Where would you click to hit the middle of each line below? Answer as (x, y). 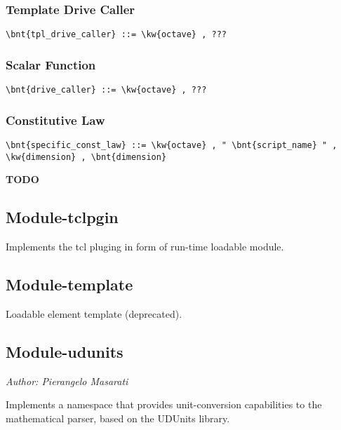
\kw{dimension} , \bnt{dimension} (86, 157)
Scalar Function (51, 64)
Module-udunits (65, 351)
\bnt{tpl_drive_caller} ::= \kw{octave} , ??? (116, 35)
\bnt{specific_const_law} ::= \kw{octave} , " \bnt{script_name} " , (172, 145)
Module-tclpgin (62, 217)
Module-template (69, 284)
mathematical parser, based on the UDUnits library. (118, 418)
